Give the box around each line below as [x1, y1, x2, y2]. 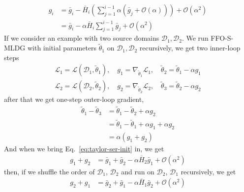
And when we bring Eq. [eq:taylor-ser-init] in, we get [4, 144, 164, 154]
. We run [182, 33, 209, 43]
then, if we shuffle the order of [4, 166, 95, 176]
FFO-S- [211, 33, 234, 43]
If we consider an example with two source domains [4, 33, 159, 43]
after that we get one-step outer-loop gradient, [4, 94, 144, 104]
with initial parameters [27, 43, 97, 53]
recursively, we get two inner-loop [139, 43, 241, 53]
